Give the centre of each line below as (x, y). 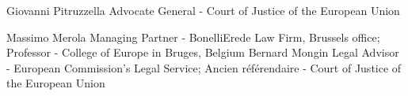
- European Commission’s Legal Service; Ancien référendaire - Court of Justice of (204, 67)
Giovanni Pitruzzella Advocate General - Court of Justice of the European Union (203, 10)
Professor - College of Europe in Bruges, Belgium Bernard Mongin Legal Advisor (203, 52)
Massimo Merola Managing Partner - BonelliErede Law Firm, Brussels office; (193, 37)
